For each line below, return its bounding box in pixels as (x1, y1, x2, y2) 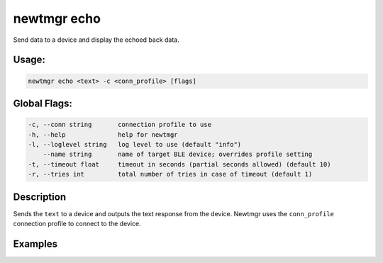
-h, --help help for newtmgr (28, 130, 178, 138)
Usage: (13, 54, 46, 66)
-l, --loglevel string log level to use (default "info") (28, 140, 242, 148)
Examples (13, 237, 58, 250)
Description (13, 191, 67, 203)
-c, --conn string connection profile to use (28, 121, 212, 129)
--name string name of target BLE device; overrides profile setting (43, 150, 313, 159)
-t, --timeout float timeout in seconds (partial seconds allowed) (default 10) (28, 160, 331, 168)
